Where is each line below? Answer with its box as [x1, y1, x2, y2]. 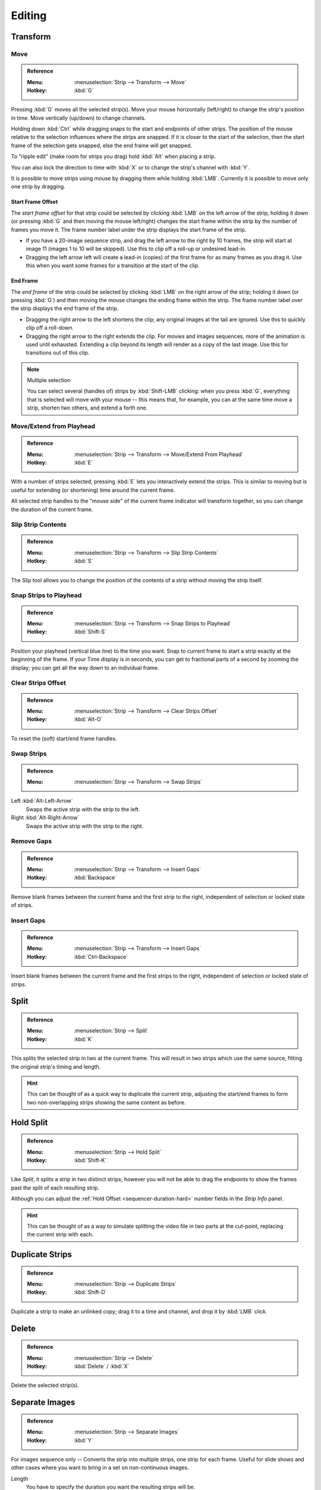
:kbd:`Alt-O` [74, 716, 103, 723]
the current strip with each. [27, 1231, 94, 1238]
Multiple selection [27, 377, 71, 384]
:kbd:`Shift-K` [74, 1156, 107, 1163]
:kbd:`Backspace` [74, 874, 117, 881]
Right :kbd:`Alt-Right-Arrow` [11, 814, 80, 821]
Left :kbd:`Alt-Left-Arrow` [11, 797, 74, 805]
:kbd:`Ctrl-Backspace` [74, 953, 128, 960]
